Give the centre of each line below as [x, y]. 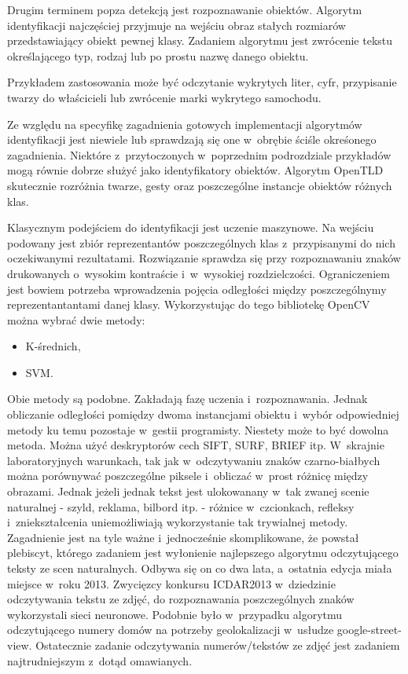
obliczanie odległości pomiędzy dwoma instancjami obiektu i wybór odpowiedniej [203, 414]
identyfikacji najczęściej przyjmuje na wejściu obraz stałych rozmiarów [176, 25]
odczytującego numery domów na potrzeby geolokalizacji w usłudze [171, 630]
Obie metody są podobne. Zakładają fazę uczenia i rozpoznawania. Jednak [187, 399]
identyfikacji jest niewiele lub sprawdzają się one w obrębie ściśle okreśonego [192, 139]
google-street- [369, 630]
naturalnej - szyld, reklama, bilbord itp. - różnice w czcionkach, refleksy [181, 506]
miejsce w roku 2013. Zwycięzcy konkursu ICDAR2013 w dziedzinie [171, 583]
